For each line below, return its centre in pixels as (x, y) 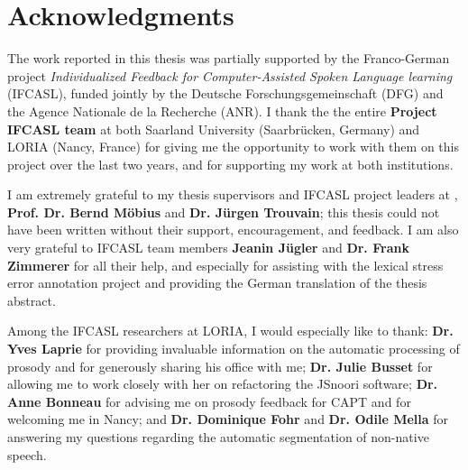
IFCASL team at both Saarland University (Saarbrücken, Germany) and (214, 129)
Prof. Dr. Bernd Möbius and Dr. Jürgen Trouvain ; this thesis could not (224, 212)
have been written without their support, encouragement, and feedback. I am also (233, 230)
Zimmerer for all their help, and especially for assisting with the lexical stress (225, 265)
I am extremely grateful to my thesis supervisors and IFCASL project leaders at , (233, 194)
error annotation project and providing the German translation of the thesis (217, 283)
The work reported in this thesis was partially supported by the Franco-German (229, 58)
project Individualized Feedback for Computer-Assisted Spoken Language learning (230, 75)
